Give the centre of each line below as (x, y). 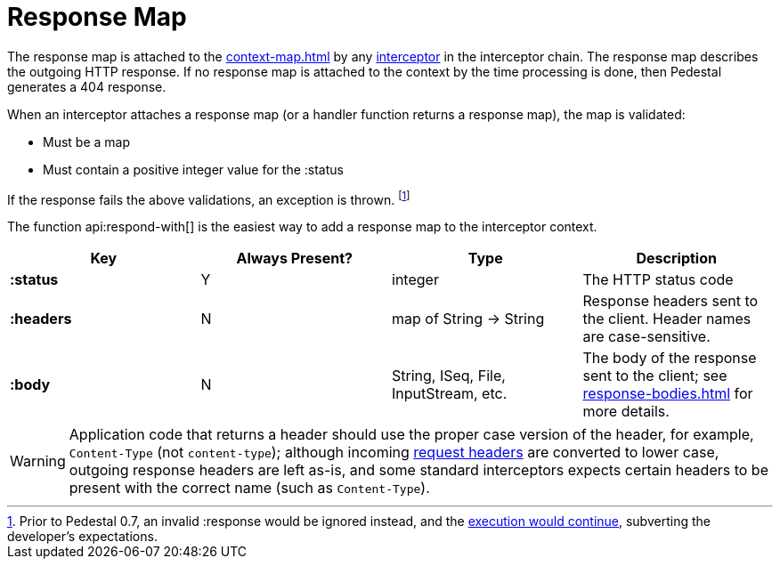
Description (676, 259)
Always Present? (295, 259)
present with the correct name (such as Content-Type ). (249, 488)
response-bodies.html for (668, 394)
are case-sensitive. (646, 337)
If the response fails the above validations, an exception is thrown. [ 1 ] (209, 198)
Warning (38, 461)
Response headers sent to (670, 301)
